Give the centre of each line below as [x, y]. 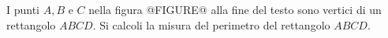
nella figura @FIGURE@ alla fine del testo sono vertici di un [235, 9]
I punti [23, 9]
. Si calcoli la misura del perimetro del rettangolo [211, 24]
